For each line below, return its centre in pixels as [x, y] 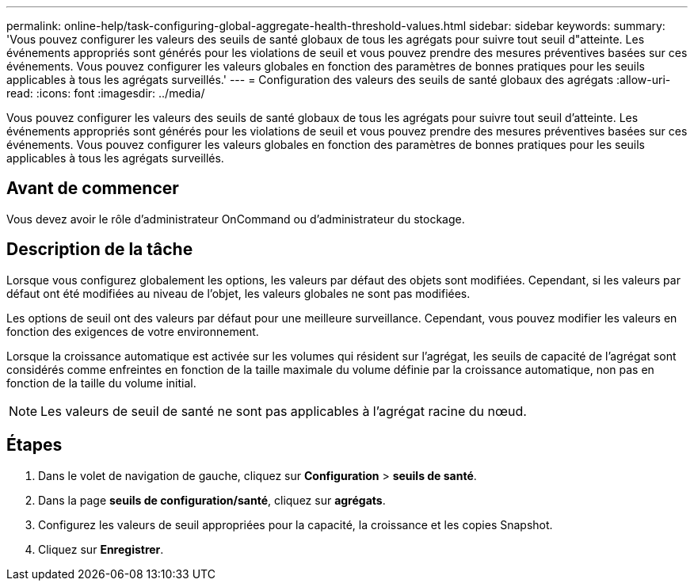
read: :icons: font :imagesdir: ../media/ [106, 93]
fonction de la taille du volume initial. [101, 383]
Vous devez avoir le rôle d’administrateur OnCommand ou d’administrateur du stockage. [236, 219]
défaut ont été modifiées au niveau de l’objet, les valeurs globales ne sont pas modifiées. [238, 293]
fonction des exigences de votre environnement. [133, 331]
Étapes [34, 445]
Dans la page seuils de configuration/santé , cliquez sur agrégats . [212, 500]
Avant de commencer [93, 189]
